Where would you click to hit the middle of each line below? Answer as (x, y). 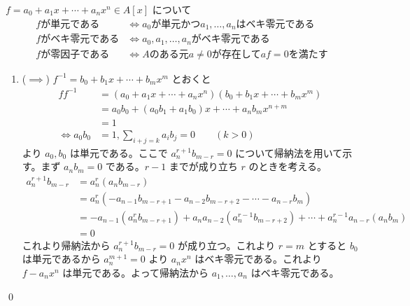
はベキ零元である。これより (258, 259)
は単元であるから (61, 259)
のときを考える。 (288, 166)
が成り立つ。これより (226, 245)
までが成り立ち (203, 166)
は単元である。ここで (119, 152)
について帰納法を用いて (289, 152)
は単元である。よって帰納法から (135, 272)
